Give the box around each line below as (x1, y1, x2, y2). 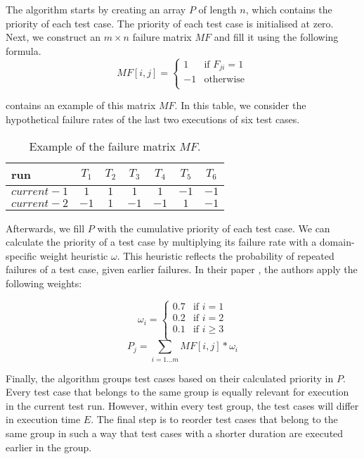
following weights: (6, 276, 82, 290)
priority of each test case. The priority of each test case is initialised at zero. (6, 15, 334, 30)
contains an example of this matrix (6, 98, 156, 113)
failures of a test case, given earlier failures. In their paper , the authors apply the (6, 262, 358, 277)
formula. (6, 43, 41, 58)
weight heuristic (39, 248, 108, 263)
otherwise (204, 75, 245, 85)
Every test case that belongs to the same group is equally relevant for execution (6, 384, 349, 399)
